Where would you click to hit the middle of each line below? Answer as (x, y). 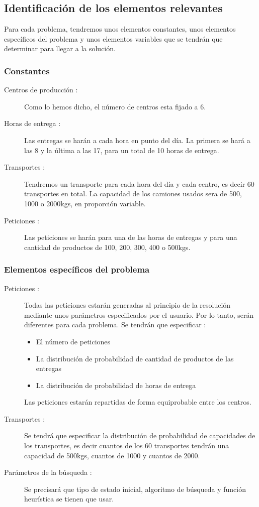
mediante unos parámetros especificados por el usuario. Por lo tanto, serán (139, 314)
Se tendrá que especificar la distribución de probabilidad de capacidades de (140, 435)
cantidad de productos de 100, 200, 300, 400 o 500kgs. (107, 247)
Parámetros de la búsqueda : (48, 472)
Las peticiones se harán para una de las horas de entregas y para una (131, 237)
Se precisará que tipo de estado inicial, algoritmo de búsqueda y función (135, 489)
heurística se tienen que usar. (69, 499)
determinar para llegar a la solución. (60, 48)
